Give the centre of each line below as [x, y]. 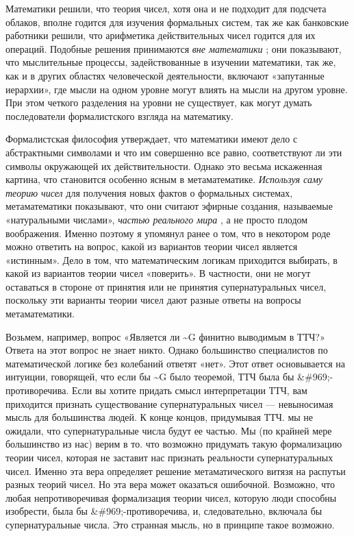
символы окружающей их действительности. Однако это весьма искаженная [164, 166]
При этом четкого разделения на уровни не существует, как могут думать [159, 102]
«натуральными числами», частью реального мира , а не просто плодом [157, 219]
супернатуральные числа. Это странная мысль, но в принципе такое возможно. [170, 524]
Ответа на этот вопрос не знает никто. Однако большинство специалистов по [167, 350]
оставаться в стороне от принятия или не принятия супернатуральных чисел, [166, 286]
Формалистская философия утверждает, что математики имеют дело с [152, 139]
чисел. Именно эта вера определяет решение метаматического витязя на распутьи [176, 471]
